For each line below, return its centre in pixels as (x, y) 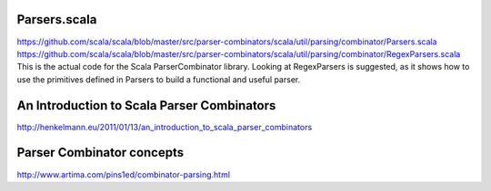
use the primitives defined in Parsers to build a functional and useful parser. (159, 79)
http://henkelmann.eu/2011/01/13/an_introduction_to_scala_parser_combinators (165, 127)
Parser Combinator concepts (100, 153)
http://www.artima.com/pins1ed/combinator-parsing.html (124, 174)
